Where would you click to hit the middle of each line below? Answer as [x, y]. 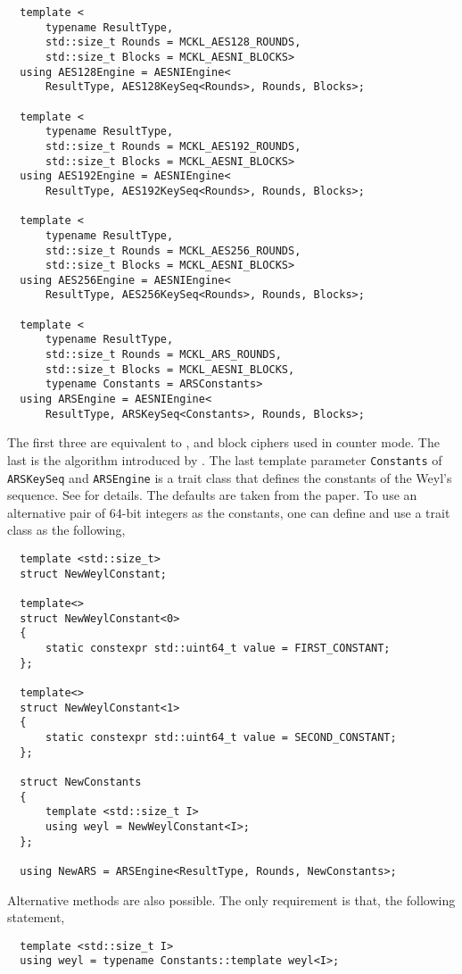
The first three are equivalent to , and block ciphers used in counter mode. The [223, 442]
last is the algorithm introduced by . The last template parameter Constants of [225, 459]
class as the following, [66, 530]
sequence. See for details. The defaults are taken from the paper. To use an [212, 495]
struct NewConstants [81, 782]
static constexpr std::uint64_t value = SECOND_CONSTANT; [221, 737]
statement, [36, 917]
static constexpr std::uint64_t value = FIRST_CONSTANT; [218, 648]
